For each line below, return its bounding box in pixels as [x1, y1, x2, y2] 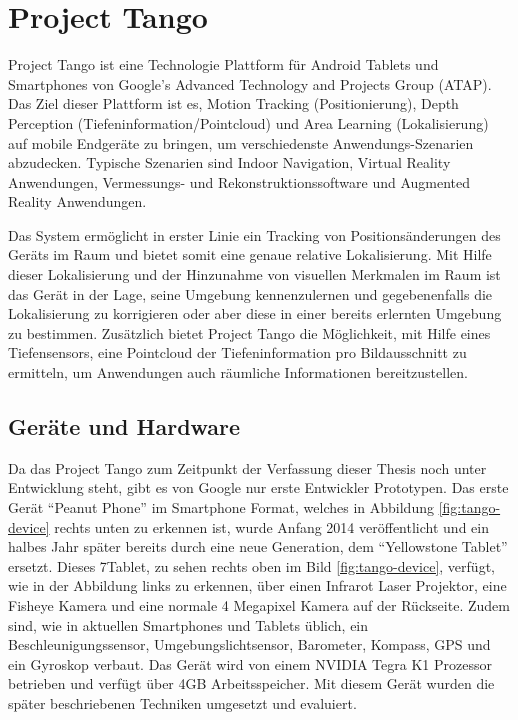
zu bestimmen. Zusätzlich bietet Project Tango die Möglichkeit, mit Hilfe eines [8, 322, 491, 343]
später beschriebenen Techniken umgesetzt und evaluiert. [8, 692, 357, 713]
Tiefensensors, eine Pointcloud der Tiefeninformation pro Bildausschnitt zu [8, 342, 467, 363]
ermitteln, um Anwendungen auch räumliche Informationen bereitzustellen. [8, 362, 468, 383]
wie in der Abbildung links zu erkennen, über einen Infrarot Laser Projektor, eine [8, 575, 507, 596]
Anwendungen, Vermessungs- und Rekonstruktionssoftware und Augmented [8, 171, 471, 192]
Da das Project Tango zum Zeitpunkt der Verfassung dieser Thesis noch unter [8, 457, 487, 478]
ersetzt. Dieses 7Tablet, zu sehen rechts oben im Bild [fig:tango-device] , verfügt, [8, 555, 495, 576]
